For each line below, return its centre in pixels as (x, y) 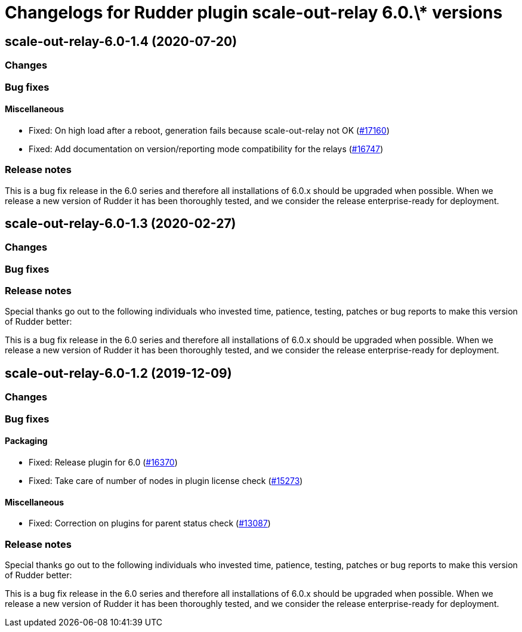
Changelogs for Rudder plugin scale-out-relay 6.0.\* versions (254, 13)
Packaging (26, 441)
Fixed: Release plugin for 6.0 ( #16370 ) (103, 462)
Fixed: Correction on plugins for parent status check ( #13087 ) (150, 523)
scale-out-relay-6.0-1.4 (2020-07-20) (121, 41)
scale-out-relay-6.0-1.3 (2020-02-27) (121, 223)
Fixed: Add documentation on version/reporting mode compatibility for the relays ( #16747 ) (206, 149)
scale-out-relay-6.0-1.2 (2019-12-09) (118, 373)
